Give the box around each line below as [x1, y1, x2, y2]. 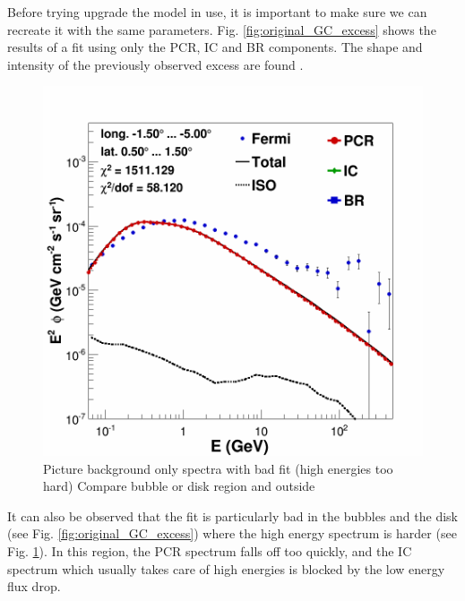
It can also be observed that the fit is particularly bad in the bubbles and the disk [7, 506, 458, 525]
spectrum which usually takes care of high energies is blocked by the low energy [7, 559, 445, 578]
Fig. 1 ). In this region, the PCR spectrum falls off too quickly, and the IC [7, 541, 412, 560]
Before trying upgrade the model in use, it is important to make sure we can [7, 3, 427, 21]
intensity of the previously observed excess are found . [7, 55, 304, 73]
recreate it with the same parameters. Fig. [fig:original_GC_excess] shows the [7, 20, 436, 39]
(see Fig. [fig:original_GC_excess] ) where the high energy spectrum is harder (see [7, 524, 457, 543]
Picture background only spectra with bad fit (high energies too [43, 459, 393, 477]
